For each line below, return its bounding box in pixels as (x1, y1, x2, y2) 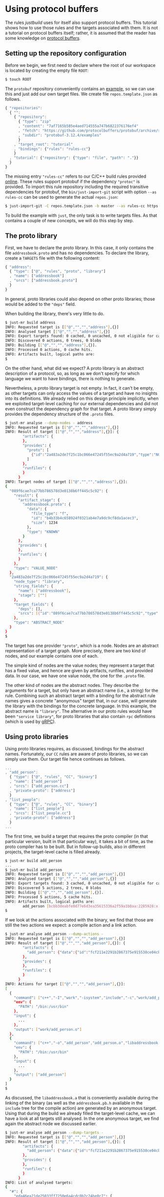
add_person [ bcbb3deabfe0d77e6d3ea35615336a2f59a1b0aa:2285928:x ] (22, 904, 161, 908)
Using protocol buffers (5, 3, 99, 15)
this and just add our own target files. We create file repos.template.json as (5, 91, 158, 97)
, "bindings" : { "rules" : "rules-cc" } (14, 146, 91, 151)
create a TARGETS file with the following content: (5, 255, 100, 261)
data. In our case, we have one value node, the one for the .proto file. (5, 673, 145, 679)
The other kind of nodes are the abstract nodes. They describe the (5, 682, 139, 688)
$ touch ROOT (5, 77, 32, 82)
